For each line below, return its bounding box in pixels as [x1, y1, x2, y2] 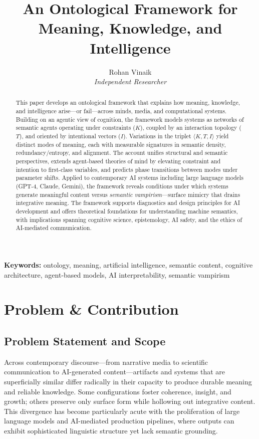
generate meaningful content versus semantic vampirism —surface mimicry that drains [16, 190, 240, 198]
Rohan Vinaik [109, 66, 152, 77]
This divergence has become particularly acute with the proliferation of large [4, 405, 240, 416]
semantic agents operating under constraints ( [16, 123, 135, 132]
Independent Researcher [94, 76, 167, 87]
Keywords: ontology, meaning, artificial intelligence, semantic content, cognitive [4, 259, 253, 270]
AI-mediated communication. [16, 224, 92, 232]
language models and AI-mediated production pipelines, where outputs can [4, 415, 234, 426]
